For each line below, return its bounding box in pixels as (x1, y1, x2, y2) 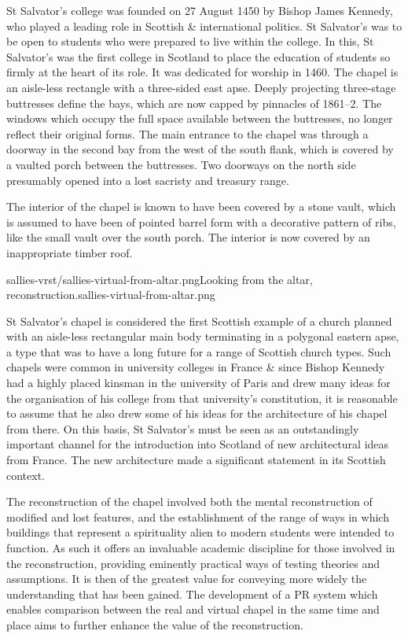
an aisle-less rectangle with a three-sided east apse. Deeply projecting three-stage (6, 79, 396, 95)
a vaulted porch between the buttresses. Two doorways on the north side (6, 156, 356, 172)
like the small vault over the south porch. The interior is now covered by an (6, 229, 370, 245)
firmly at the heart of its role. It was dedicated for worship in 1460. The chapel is (6, 64, 399, 80)
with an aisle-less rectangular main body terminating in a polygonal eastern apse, (6, 328, 399, 345)
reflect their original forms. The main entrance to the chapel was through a (6, 125, 369, 142)
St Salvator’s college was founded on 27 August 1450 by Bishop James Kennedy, (6, 2, 393, 18)
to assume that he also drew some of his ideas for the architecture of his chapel (6, 405, 388, 422)
